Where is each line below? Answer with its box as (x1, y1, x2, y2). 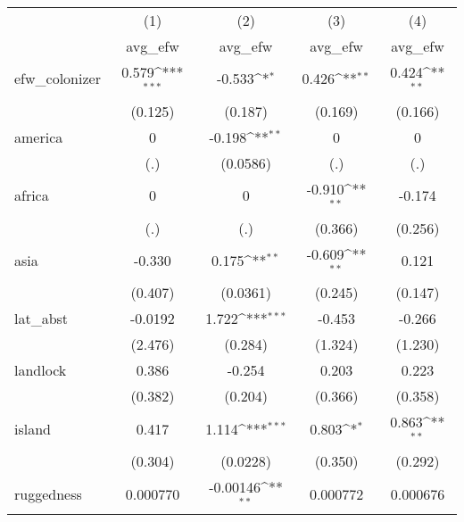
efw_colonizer (14, 68, 101, 89)
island (14, 418, 51, 439)
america (14, 126, 63, 147)
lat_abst (14, 308, 69, 329)
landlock (14, 360, 67, 381)
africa (14, 185, 49, 206)
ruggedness (14, 483, 82, 504)
